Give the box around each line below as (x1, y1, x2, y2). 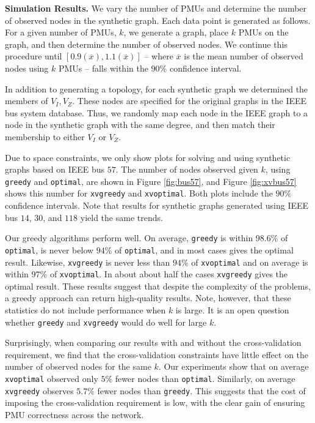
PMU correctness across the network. (5, 408, 144, 421)
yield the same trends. (80, 211, 163, 223)
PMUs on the (238, 26, 289, 39)
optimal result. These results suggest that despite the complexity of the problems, (5, 279, 311, 292)
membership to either (5, 130, 85, 143)
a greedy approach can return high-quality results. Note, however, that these (5, 291, 291, 304)
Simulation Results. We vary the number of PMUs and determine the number (5, 2, 307, 14)
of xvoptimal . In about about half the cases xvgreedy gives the (49, 268, 288, 280)
